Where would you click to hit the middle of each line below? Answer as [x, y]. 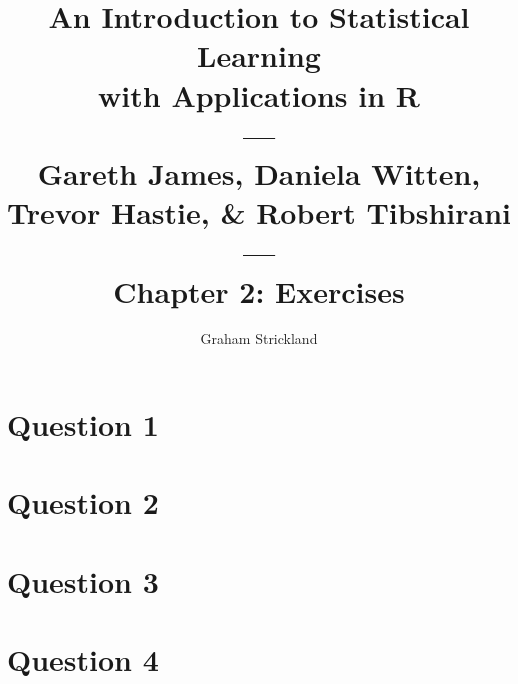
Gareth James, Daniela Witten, [259, 172]
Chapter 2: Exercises [259, 290]
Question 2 [83, 502]
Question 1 [83, 424]
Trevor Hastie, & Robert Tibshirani [259, 212]
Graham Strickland [259, 338]
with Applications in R [259, 94]
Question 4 [83, 659]
